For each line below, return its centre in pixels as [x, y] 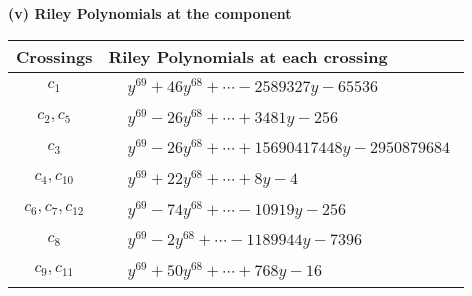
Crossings [54, 56]
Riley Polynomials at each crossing [248, 56]
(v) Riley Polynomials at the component [150, 13]
